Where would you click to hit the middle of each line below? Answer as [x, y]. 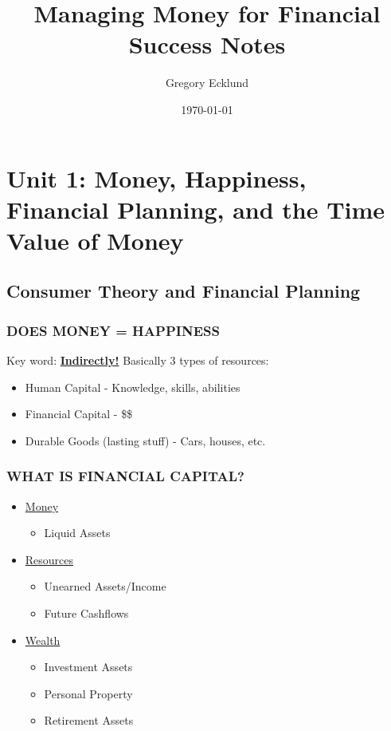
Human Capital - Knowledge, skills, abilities [133, 387]
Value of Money [95, 240]
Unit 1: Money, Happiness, [156, 178]
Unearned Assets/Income [105, 586]
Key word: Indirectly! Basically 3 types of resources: [138, 360]
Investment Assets [88, 667]
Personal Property [88, 693]
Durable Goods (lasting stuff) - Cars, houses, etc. [145, 440]
